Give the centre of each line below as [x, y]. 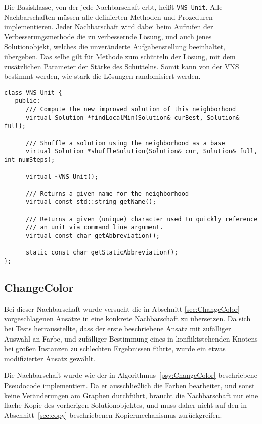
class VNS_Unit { [33, 92]
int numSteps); [30, 160]
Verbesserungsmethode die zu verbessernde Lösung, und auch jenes [108, 36]
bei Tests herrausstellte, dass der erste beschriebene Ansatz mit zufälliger [118, 328]
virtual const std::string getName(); [91, 202]
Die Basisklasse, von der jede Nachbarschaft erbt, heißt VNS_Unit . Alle [113, 7]
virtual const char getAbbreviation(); [93, 236]
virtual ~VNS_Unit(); [62, 177]
